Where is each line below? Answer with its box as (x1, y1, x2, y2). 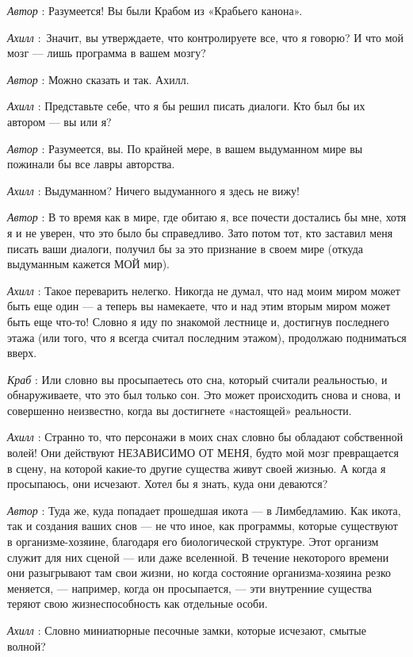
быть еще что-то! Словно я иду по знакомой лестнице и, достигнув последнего (7, 313, 389, 329)
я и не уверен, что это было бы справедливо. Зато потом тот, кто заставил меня (7, 224, 393, 240)
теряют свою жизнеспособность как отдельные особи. (7, 595, 268, 612)
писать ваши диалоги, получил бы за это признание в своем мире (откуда (7, 240, 364, 256)
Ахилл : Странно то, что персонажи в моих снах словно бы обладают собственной (7, 428, 403, 445)
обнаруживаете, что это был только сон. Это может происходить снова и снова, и (7, 386, 401, 403)
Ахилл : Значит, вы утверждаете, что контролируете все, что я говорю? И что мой (7, 29, 404, 45)
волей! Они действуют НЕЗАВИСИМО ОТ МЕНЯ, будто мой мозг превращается (7, 444, 399, 461)
